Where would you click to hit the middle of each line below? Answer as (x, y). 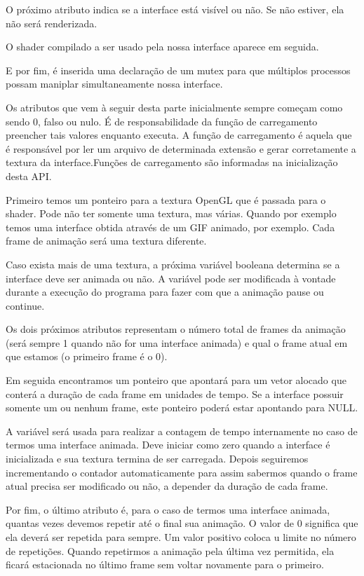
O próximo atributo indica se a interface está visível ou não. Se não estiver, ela (175, 9)
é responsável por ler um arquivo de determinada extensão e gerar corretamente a (181, 148)
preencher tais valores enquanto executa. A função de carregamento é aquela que (179, 135)
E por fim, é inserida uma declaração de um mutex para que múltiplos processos (178, 70)
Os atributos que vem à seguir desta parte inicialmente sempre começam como (174, 107)
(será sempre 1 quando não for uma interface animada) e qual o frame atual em (177, 342)
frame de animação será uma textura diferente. (106, 241)
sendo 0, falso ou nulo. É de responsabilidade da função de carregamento (162, 121)
